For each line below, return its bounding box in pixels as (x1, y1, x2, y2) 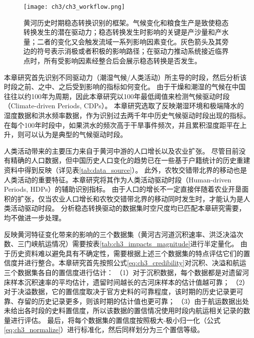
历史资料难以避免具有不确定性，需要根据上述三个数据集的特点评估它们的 (10, 248, 243, 258)
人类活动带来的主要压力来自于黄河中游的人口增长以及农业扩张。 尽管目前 (4, 145, 239, 156)
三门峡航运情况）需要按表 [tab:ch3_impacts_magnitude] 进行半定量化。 (17, 239, 238, 249)
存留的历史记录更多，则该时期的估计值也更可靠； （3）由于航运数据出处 (17, 296, 249, 306)
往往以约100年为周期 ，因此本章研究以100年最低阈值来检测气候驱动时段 (4, 91, 230, 101)
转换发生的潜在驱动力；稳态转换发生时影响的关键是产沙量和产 (23, 27, 222, 37)
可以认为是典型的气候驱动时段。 (24, 129, 127, 139)
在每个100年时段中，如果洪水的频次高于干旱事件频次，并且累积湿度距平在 (4, 119, 240, 130)
